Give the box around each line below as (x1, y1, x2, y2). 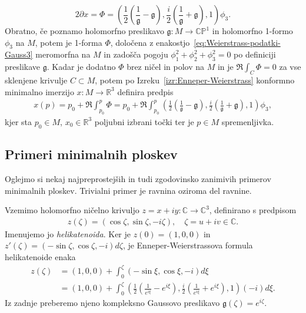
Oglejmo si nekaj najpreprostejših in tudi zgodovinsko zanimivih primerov (5, 172, 271, 184)
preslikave (5, 60, 41, 73)
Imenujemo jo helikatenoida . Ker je (5, 227, 131, 240)
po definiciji (234, 48, 276, 60)
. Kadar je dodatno (46, 60, 116, 73)
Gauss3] (5, 48, 33, 60)
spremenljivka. (221, 115, 274, 127)
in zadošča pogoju (104, 48, 168, 60)
